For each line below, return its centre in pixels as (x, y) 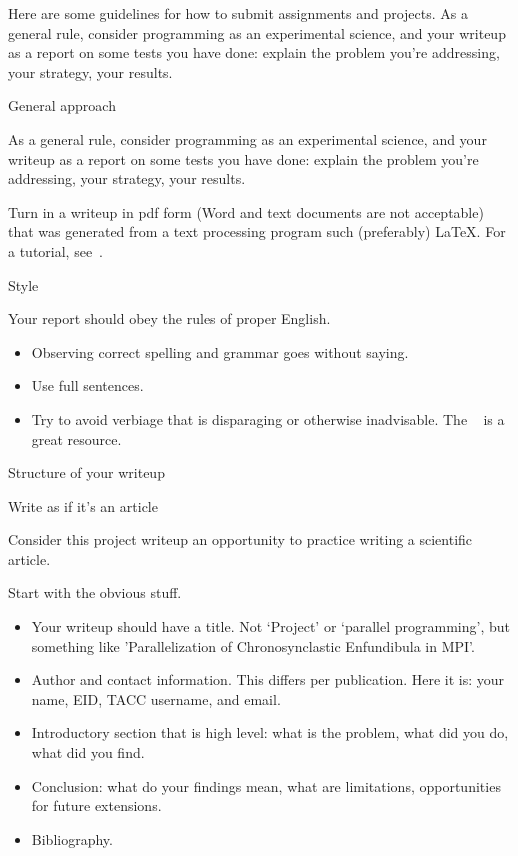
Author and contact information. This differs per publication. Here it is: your (268, 679)
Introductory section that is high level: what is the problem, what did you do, (270, 732)
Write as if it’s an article (83, 505)
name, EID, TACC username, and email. (156, 698)
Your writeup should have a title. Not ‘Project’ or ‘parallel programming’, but (270, 626)
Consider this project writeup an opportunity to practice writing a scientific (240, 539)
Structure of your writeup (86, 472)
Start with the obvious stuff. (95, 592)
